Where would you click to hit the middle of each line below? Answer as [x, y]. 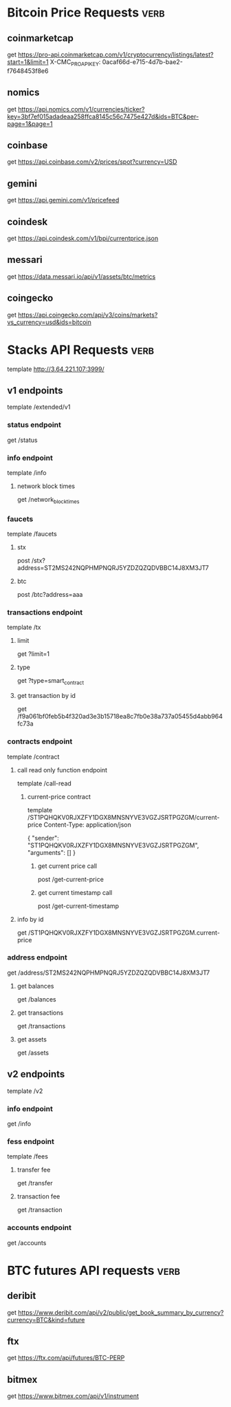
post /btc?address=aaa [50, 595]
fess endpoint [31, 1141]
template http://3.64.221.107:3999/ [56, 369]
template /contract [33, 757]
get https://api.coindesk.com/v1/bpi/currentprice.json [83, 238]
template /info [27, 473]
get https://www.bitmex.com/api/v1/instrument [73, 1396]
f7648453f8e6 [28, 71]
